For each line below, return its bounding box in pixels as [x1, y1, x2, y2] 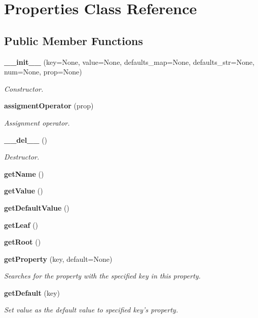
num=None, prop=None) [4, 66, 82, 77]
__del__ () [4, 134, 48, 145]
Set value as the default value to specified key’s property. [4, 304, 178, 315]
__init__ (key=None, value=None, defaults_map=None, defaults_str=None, [4, 56, 254, 67]
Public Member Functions [4, 32, 143, 48]
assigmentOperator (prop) [4, 100, 94, 111]
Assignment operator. [4, 117, 70, 128]
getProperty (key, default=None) [4, 253, 113, 264]
